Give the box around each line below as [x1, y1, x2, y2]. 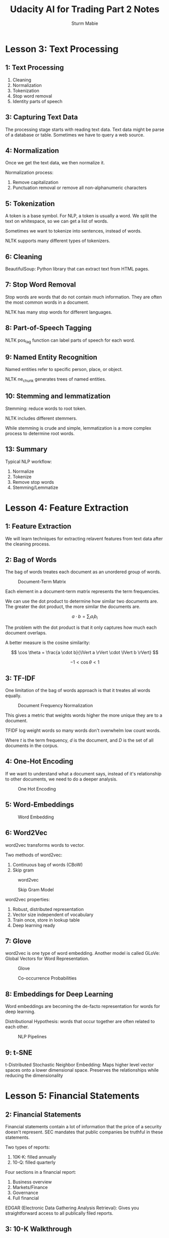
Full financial [12, 1195, 39, 1201]
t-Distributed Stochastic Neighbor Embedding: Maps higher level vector [5, 1062, 154, 1068]
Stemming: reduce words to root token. [5, 405, 87, 411]
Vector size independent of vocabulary [12, 911, 94, 918]
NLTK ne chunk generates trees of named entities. [5, 376, 106, 384]
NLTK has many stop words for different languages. [5, 309, 112, 315]
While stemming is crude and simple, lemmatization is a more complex [5, 425, 151, 431]
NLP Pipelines [18, 1034, 47, 1040]
